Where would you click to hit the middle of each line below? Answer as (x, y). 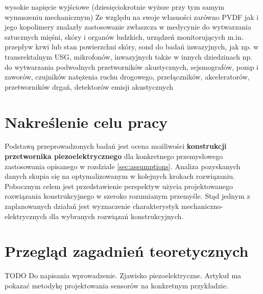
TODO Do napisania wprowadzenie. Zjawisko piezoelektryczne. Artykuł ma (123, 275)
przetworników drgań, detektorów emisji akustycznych (89, 86)
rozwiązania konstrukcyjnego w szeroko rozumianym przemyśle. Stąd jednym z (127, 196)
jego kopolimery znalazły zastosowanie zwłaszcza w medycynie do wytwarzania (128, 27)
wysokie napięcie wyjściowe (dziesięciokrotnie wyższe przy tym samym (115, 7)
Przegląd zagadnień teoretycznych (127, 251)
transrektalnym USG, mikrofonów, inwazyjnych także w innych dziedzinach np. (129, 56)
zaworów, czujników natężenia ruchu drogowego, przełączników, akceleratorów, (127, 77)
